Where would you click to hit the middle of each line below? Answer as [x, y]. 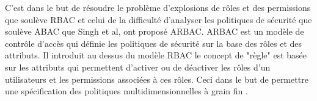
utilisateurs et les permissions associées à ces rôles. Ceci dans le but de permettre [157, 79]
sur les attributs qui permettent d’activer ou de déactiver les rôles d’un [138, 67]
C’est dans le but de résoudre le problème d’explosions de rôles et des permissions [158, 7]
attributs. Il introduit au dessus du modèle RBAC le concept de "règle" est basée [156, 55]
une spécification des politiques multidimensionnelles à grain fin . [126, 91]
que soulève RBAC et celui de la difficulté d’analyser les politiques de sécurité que [158, 19]
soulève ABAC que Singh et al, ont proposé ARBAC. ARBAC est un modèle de [155, 31]
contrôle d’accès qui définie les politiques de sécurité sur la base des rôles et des [154, 43]
